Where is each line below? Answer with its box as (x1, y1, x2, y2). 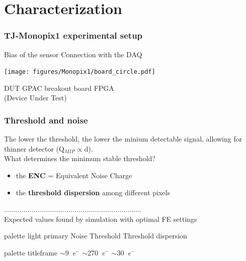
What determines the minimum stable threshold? (4, 153, 155, 164)
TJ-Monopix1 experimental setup (4, 29, 143, 42)
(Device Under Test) (4, 92, 67, 103)
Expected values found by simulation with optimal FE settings (4, 213, 197, 224)
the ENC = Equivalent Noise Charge (16, 170, 132, 181)
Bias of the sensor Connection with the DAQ (4, 49, 142, 59)
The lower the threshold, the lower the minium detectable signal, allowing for (4, 134, 242, 144)
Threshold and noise (4, 113, 88, 126)
